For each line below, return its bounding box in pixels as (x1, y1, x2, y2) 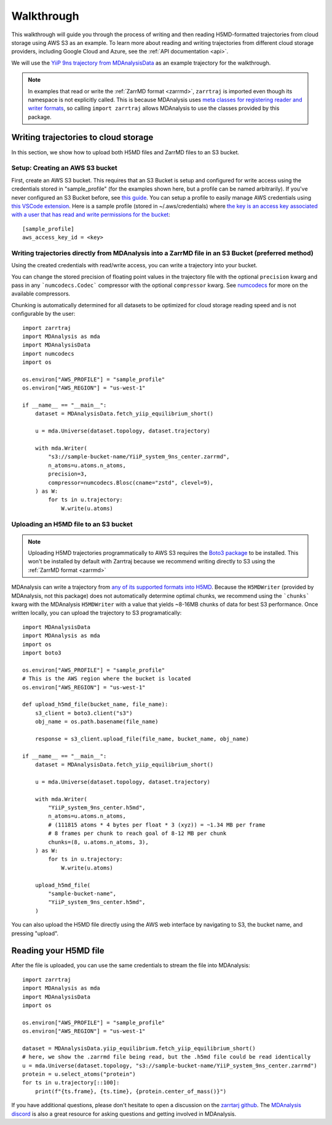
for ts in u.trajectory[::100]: (22, 1079, 120, 1086)
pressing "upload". (11, 930, 58, 937)
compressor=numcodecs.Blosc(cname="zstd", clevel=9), (48, 479, 214, 486)
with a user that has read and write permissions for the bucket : (11, 211, 170, 218)
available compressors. (11, 290, 71, 297)
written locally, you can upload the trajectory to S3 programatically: (11, 609, 182, 617)
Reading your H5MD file (11, 946, 105, 956)
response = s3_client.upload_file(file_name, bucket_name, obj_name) (34, 735, 250, 742)
